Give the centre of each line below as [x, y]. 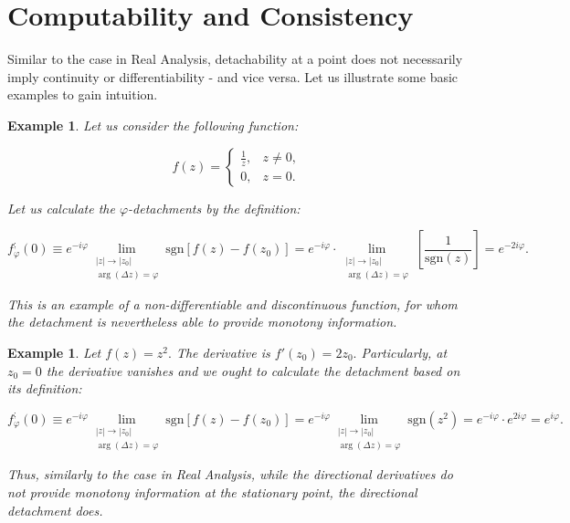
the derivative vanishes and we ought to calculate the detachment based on [253, 370]
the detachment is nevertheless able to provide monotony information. [202, 322]
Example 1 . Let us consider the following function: [153, 125]
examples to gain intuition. [83, 94]
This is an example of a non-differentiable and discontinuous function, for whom [232, 303]
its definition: [45, 388]
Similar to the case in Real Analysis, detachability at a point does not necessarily [235, 59]
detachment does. [55, 510]
